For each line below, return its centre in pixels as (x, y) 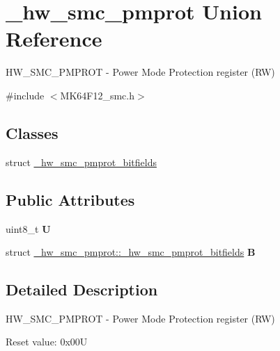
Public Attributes (70, 199)
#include (25, 95)
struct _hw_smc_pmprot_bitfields (81, 162)
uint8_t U (28, 228)
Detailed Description (82, 289)
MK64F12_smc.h (98, 95)
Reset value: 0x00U (47, 342)
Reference (54, 39)
